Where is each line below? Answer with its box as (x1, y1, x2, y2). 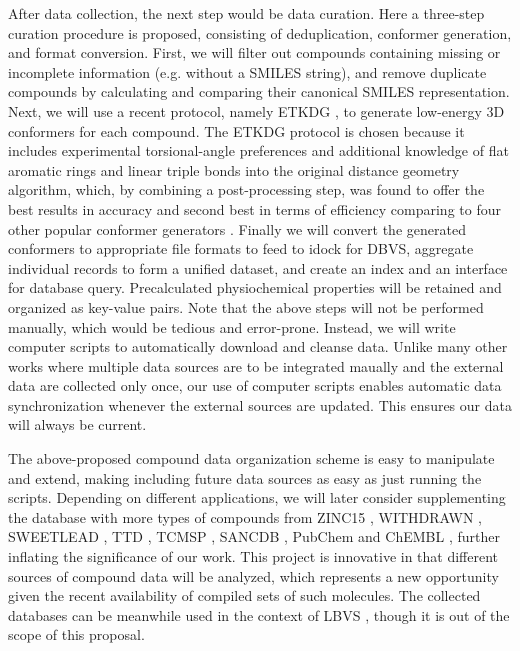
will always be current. (8, 414, 147, 435)
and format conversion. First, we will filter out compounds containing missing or (8, 42, 501, 63)
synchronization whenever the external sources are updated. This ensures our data (8, 394, 512, 415)
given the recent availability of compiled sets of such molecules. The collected (8, 585, 481, 606)
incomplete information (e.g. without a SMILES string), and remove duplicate (8, 61, 487, 82)
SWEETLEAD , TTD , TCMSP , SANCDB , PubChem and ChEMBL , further (8, 526, 500, 547)
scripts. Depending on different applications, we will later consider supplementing (8, 487, 506, 508)
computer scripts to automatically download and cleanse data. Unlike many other (8, 336, 508, 357)
